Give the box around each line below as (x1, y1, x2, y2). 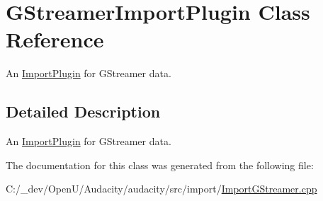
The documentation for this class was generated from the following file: (6, 157, 314, 172)
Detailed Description (6, 100, 161, 122)
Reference (6, 25, 104, 54)
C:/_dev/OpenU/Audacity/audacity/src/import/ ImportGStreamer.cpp (6, 181, 317, 196)
